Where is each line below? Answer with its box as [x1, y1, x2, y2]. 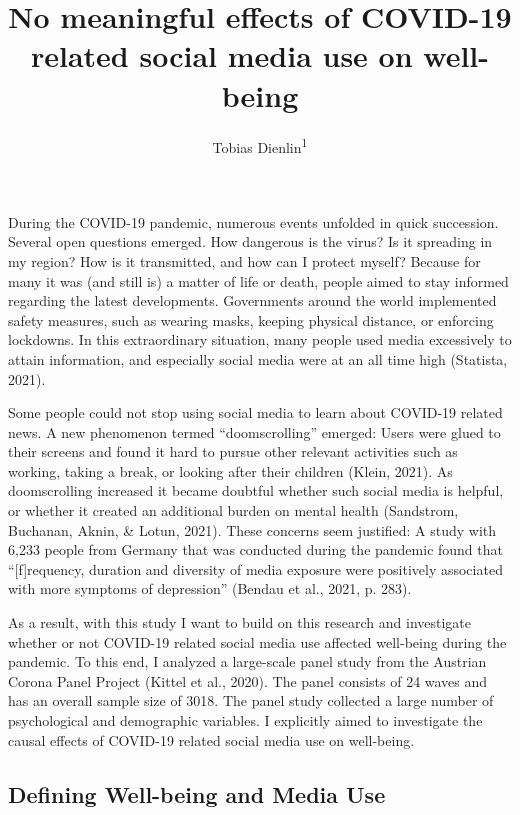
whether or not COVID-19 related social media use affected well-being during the [8, 631, 507, 652]
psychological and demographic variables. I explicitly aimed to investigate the [8, 710, 483, 730]
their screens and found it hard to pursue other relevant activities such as [8, 441, 458, 462]
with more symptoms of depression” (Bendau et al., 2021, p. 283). [8, 578, 412, 599]
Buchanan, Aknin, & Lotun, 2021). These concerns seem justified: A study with [8, 519, 497, 540]
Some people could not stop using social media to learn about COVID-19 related [8, 402, 503, 423]
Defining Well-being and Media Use [8, 778, 386, 809]
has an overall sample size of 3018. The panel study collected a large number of [8, 690, 494, 711]
